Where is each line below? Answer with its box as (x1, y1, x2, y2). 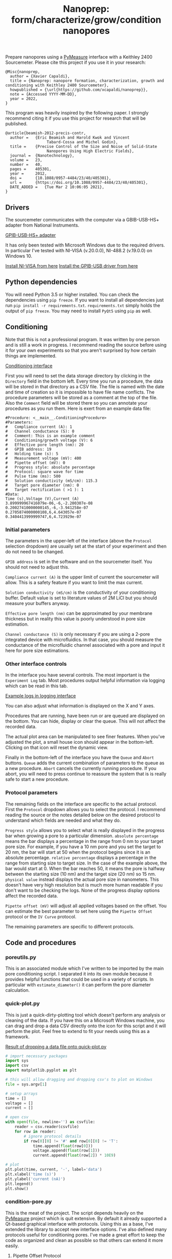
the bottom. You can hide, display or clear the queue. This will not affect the (5, 718, 166, 724)
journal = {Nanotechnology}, (10, 153, 74, 158)
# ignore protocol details (24, 1134, 82, 1139)
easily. (5, 1243, 19, 1249)
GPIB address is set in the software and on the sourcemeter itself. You (5, 558, 152, 565)
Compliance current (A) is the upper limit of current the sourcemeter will (5, 574, 159, 580)
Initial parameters (5, 526, 50, 533)
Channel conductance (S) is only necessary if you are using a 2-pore (5, 631, 150, 637)
